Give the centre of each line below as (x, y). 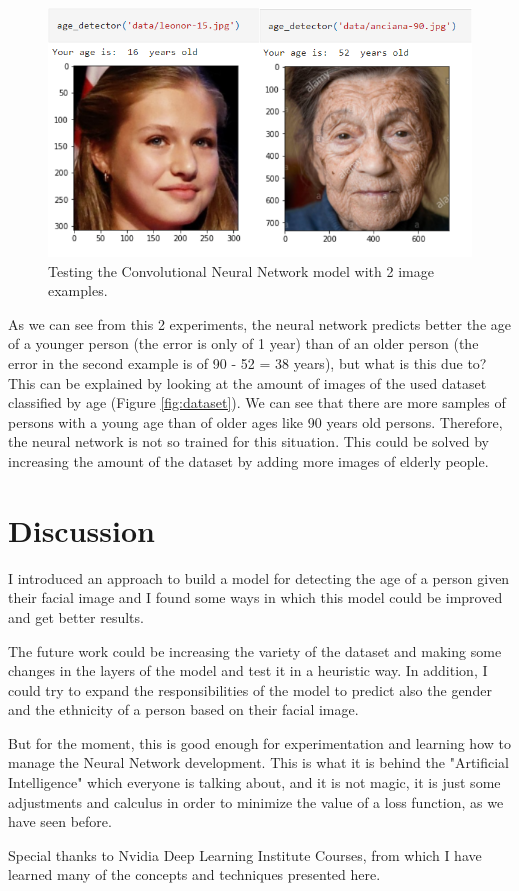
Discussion (81, 529)
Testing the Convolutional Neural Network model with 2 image (241, 270)
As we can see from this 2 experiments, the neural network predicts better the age (259, 323)
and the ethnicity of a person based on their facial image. (183, 709)
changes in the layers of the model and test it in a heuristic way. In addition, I (248, 670)
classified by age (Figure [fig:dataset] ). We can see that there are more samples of (257, 402)
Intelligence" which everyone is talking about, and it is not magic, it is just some (254, 782)
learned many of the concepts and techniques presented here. (194, 874)
